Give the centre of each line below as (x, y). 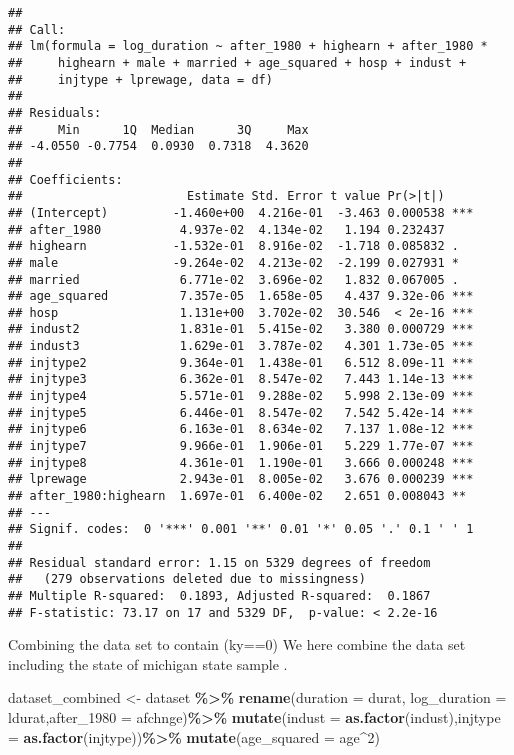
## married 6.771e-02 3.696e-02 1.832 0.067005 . (234, 279)
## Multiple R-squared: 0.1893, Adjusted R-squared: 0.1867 (219, 595)
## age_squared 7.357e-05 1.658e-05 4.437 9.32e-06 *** (241, 296)
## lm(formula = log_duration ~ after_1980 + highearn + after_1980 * (248, 46)
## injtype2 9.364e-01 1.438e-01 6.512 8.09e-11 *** (241, 362)
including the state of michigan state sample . (148, 663)
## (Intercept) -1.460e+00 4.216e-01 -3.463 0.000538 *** (241, 212)
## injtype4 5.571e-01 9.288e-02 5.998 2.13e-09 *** (241, 396)
